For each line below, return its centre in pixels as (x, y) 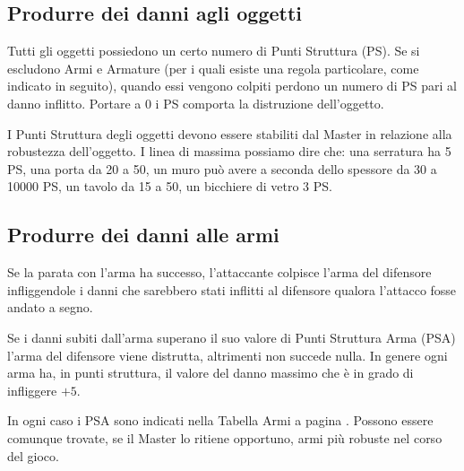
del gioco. (33, 455)
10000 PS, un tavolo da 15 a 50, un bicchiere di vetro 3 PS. (170, 186)
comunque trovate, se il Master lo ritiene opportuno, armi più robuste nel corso (225, 437)
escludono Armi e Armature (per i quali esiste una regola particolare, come (213, 68)
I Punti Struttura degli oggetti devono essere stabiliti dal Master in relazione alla (230, 133)
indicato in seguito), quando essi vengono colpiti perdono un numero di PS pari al (232, 86)
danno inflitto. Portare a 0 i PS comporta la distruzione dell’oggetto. (196, 103)
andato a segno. (50, 307)
